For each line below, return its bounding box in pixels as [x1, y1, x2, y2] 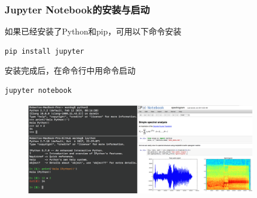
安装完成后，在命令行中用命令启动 [5, 64, 136, 77]
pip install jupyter [5, 47, 85, 55]
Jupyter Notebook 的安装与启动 [5, 2, 150, 16]
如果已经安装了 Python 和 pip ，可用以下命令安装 [5, 25, 182, 37]
